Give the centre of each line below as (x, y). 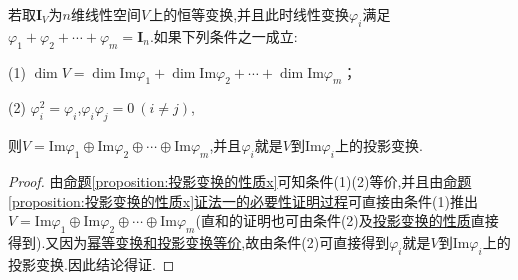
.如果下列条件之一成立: (223, 35)
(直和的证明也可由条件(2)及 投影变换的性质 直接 (347, 220)
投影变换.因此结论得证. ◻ (91, 263)
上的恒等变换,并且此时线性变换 (249, 14)
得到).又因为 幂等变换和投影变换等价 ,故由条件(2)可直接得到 (199, 241)
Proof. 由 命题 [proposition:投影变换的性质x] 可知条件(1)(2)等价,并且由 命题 (240, 180)
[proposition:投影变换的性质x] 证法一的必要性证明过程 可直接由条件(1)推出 (243, 200)
